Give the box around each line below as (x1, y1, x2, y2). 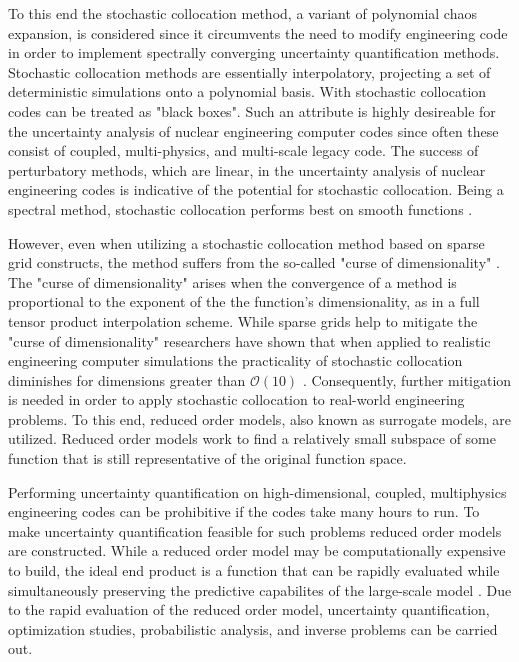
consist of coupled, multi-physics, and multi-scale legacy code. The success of (8, 140, 479, 161)
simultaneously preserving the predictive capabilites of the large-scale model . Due (8, 579, 512, 600)
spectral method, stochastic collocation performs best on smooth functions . (8, 198, 473, 219)
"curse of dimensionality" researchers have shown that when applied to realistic (8, 330, 491, 351)
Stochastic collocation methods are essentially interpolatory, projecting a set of (8, 61, 491, 82)
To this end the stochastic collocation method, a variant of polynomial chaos (8, 3, 477, 23)
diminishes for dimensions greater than (8, 369, 246, 390)
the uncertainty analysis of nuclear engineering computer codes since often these (8, 120, 499, 141)
